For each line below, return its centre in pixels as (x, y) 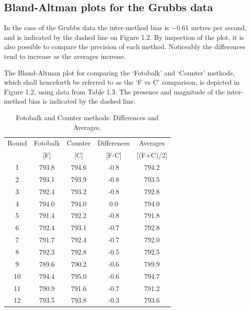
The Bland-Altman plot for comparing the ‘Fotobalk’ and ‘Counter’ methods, (119, 72)
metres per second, (219, 27)
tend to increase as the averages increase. (65, 56)
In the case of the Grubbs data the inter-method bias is (87, 27)
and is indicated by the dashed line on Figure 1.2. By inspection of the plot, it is (124, 37)
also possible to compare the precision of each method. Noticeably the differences (125, 46)
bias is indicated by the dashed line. (82, 101)
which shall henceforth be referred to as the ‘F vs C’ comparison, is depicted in (122, 82)
